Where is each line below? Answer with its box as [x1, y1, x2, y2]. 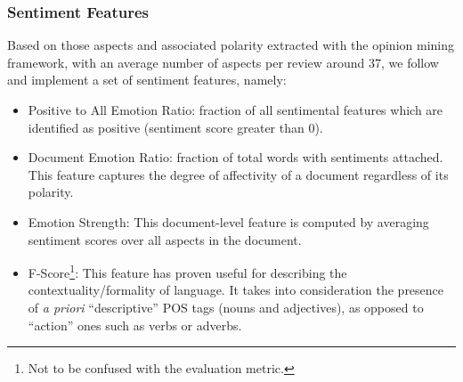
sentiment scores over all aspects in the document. [28, 230, 302, 248]
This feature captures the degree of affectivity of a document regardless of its [28, 165, 449, 183]
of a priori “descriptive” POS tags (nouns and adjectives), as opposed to [28, 298, 424, 316]
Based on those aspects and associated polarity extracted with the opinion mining [7, 36, 455, 54]
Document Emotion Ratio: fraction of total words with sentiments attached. [28, 148, 443, 167]
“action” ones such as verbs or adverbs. [28, 315, 242, 334]
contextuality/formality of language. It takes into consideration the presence [28, 280, 444, 299]
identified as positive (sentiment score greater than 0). [28, 118, 323, 136]
